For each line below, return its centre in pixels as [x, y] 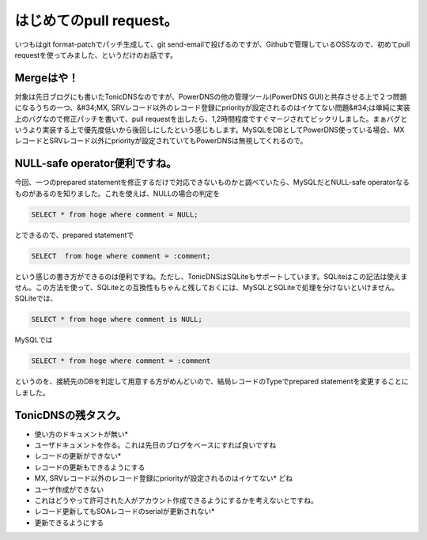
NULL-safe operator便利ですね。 [96, 163]
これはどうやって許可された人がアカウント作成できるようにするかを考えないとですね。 [176, 500]
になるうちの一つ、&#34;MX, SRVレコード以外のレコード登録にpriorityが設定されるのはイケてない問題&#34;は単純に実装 [212, 108]
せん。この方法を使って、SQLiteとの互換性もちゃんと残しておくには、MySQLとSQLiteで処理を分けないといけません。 [207, 288]
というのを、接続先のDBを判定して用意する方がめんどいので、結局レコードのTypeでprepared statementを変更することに [212, 381]
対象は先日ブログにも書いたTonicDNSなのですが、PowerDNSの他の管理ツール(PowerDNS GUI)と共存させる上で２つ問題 [211, 96]
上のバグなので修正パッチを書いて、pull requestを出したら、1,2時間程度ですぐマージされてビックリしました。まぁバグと [211, 119]
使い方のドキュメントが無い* [81, 434]
